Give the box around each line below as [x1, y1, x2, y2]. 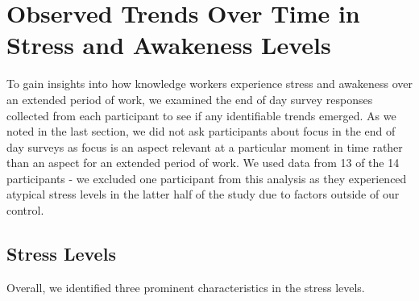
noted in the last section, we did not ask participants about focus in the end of [6, 123, 396, 140]
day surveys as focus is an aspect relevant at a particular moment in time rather [6, 138, 403, 155]
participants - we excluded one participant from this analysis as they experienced [6, 169, 407, 186]
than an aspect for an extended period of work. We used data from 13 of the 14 [6, 154, 400, 171]
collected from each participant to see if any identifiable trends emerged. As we [6, 107, 396, 123]
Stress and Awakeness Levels [6, 28, 331, 61]
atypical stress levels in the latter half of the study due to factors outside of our [6, 186, 400, 203]
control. [6, 202, 44, 219]
